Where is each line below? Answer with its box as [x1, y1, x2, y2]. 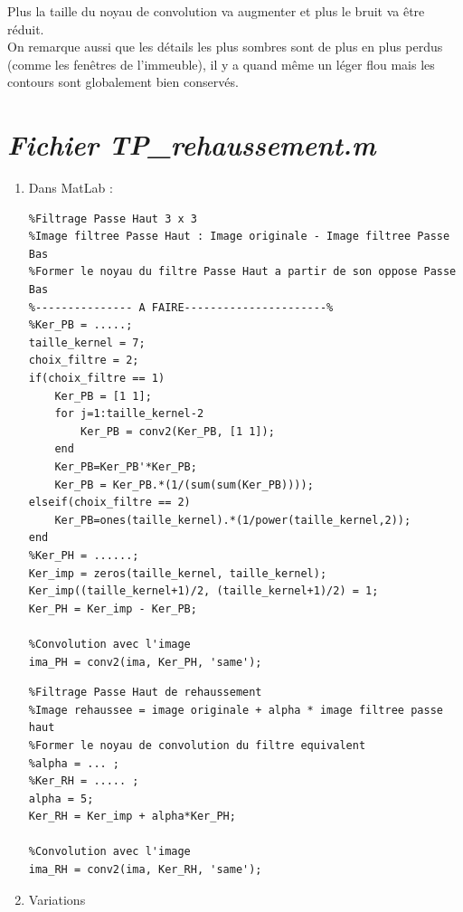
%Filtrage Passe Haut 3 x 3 [28, 212, 197, 225]
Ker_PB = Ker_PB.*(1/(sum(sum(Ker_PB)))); [54, 478, 314, 491]
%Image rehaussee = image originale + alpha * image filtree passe [28, 703, 443, 717]
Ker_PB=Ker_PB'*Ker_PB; [54, 461, 197, 473]
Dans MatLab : [28, 178, 113, 197]
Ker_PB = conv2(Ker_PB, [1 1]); [80, 424, 275, 438]
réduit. [7, 19, 44, 38]
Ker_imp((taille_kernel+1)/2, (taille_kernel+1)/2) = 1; [28, 584, 379, 598]
